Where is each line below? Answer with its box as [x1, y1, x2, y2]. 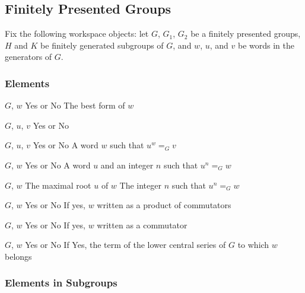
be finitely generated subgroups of [40, 39, 164, 51]
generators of [5, 50, 52, 63]
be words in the [237, 39, 294, 51]
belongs [5, 250, 32, 262]
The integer [119, 179, 161, 191]
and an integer [100, 158, 154, 171]
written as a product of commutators [97, 199, 231, 211]
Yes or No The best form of [25, 99, 125, 112]
